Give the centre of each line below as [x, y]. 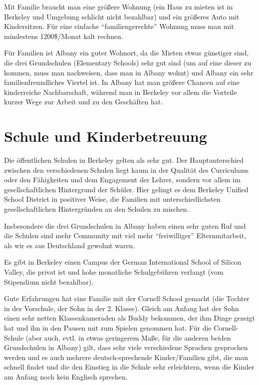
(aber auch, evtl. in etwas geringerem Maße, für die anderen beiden [128, 337]
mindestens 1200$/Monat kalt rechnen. [64, 36]
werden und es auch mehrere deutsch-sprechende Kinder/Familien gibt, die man [126, 357]
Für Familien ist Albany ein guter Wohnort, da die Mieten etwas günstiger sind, [127, 53]
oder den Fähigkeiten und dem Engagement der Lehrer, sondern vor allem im [122, 180]
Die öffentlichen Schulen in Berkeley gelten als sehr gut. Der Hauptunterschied [124, 160]
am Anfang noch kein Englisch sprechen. [66, 376]
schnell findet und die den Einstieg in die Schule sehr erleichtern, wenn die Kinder [129, 367]
